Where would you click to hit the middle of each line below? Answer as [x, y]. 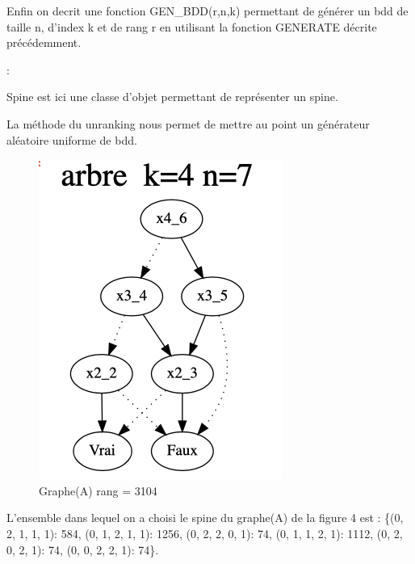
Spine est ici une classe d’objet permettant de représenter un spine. [172, 97]
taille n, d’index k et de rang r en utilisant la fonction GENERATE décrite [192, 26]
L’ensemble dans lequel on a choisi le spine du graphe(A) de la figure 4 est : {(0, [205, 518]
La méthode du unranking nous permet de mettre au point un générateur [188, 123]
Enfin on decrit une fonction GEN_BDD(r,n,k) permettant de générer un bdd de [207, 11]
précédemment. [44, 42]
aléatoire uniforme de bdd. [72, 139]
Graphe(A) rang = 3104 [98, 490]
